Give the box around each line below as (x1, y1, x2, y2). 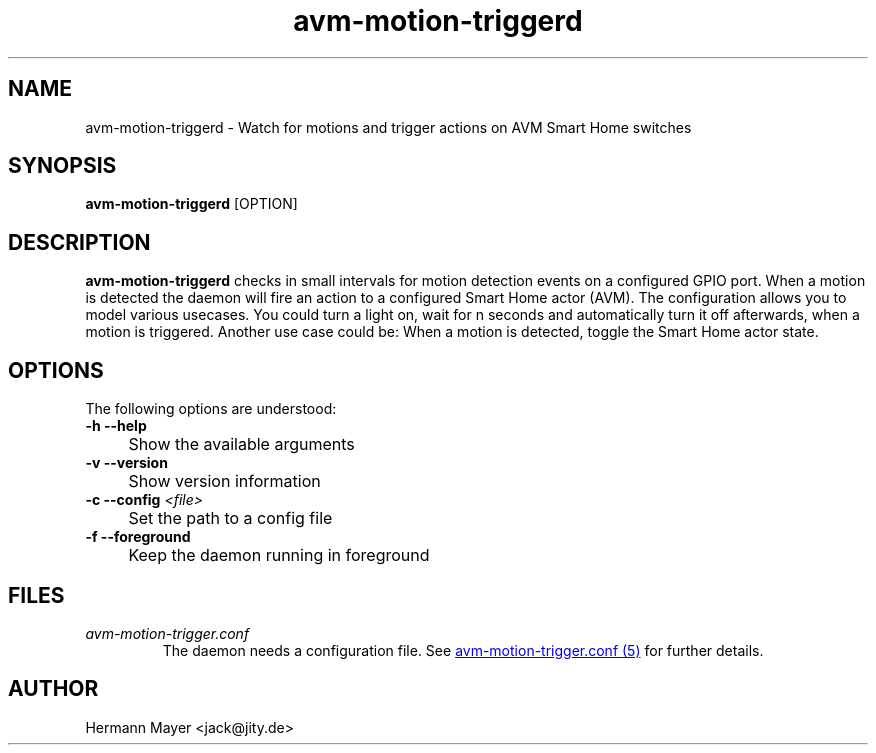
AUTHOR (8, 676, 99, 702)
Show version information (128, 471, 321, 492)
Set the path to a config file (128, 508, 333, 529)
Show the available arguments (128, 434, 355, 455)
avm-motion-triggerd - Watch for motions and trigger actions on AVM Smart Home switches (85, 118, 692, 136)
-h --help (85, 417, 147, 435)
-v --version (85, 454, 168, 472)
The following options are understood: (85, 400, 337, 418)
